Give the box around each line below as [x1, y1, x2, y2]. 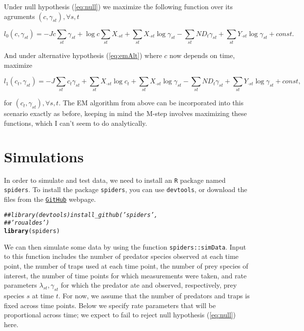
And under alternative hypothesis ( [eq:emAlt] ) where [4, 50, 162, 60]
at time [32, 290, 54, 300]
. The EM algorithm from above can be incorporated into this [59, 97, 244, 108]
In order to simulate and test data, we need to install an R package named [4, 175, 226, 185]
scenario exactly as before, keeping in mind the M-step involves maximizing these [4, 108, 247, 118]
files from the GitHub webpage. [4, 194, 96, 204]
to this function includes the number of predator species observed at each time [4, 251, 239, 261]
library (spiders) [4, 228, 60, 235]
